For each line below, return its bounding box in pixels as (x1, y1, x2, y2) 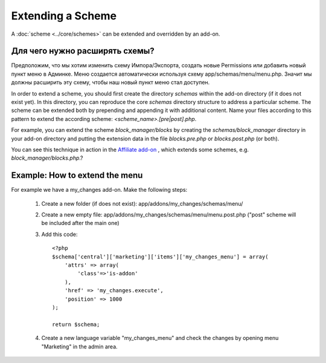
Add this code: (41, 231, 78, 238)
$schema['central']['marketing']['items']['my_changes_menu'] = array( (52, 253, 269, 260)
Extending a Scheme (11, 9, 117, 22)
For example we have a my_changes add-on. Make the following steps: (11, 186, 188, 194)
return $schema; (52, 321, 100, 328)
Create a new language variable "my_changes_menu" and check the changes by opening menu (41, 335, 279, 342)
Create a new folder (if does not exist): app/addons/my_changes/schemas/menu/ (41, 200, 243, 207)
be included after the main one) (41, 220, 120, 227)
